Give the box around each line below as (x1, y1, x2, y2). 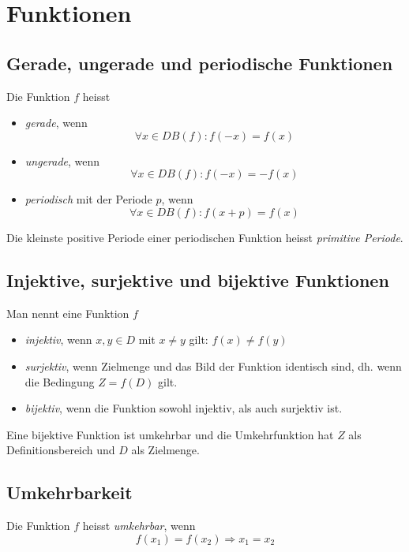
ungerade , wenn (24, 152, 100, 169)
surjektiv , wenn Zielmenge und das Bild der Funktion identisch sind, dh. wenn (24, 357, 402, 374)
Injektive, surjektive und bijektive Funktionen (6, 267, 389, 292)
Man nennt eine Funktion (6, 304, 129, 321)
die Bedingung (24, 373, 95, 390)
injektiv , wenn (24, 331, 92, 348)
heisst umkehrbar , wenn (82, 517, 196, 534)
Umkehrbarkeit (6, 480, 133, 505)
